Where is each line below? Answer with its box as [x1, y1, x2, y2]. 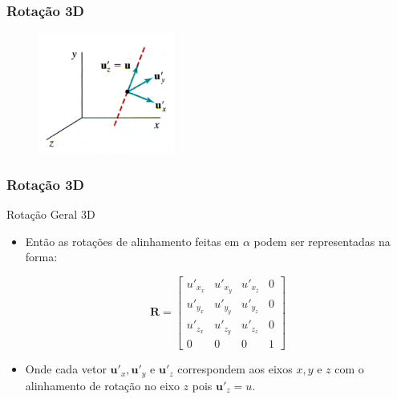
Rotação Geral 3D [6, 206, 95, 223]
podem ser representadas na [253, 232, 391, 249]
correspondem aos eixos [177, 361, 293, 377]
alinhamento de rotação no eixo [25, 377, 180, 393]
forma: [25, 248, 58, 265]
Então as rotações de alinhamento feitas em [25, 232, 240, 249]
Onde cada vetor [25, 361, 107, 377]
